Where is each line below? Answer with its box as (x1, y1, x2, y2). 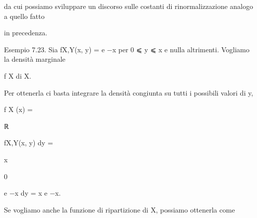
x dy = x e (14, 188, 48, 198)
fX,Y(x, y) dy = (4, 137, 53, 148)
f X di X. (4, 70, 31, 81)
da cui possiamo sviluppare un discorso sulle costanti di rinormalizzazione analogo (4, 1, 253, 11)
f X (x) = (4, 104, 33, 114)
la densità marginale (4, 54, 65, 64)
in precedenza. (4, 27, 48, 38)
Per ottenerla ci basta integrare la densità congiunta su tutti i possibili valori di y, (4, 87, 254, 98)
